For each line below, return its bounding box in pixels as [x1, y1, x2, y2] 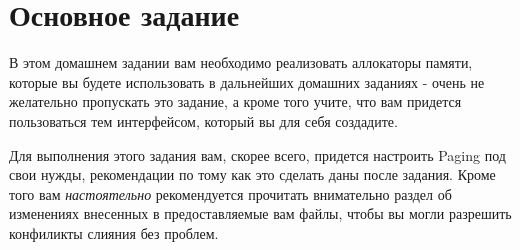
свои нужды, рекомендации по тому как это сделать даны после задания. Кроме [9, 164, 496, 185]
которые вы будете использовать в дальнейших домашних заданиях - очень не [9, 71, 485, 92]
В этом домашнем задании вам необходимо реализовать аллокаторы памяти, [9, 52, 473, 73]
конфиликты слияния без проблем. [9, 222, 219, 243]
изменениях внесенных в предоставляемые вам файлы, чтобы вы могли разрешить [9, 203, 512, 224]
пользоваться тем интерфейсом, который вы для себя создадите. [9, 110, 398, 131]
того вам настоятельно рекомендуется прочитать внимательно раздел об [9, 183, 452, 204]
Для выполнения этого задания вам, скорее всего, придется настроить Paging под [9, 144, 506, 165]
